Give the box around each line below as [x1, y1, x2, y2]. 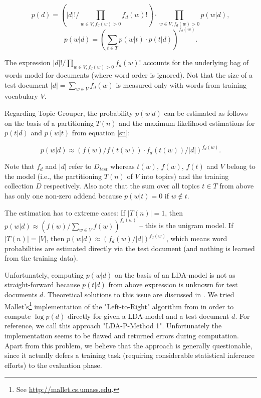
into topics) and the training [141, 170, 229, 181]
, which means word [166, 233, 227, 244]
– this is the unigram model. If [139, 220, 233, 231]
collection [5, 180, 34, 191]
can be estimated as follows [164, 108, 248, 118]
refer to [69, 161, 92, 171]
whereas [110, 161, 135, 171]
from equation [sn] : [72, 127, 130, 138]
